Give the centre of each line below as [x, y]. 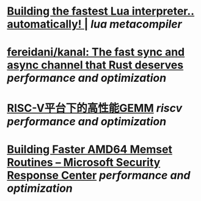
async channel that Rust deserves [95, 65]
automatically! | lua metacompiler [95, 24]
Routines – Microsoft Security [84, 162]
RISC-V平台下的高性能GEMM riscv [95, 108]
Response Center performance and [99, 175]
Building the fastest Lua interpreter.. [101, 11]
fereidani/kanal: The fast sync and [96, 52]
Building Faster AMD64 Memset [90, 149]
